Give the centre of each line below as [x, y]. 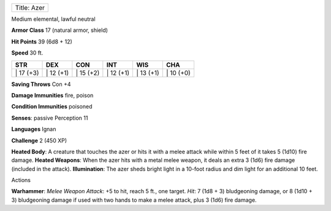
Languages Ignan [34, 129]
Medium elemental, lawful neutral [53, 19]
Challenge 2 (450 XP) [39, 140]
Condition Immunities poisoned [52, 107]
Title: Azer [30, 8]
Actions [21, 180]
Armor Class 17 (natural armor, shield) [60, 30]
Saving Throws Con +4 [41, 84]
